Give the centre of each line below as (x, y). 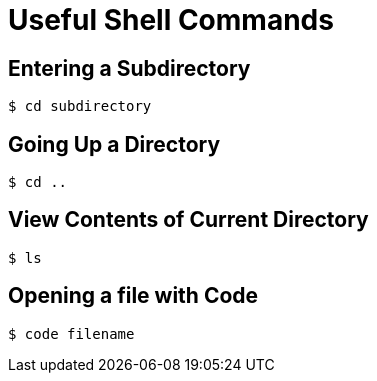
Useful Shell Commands (171, 20)
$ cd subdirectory (80, 106)
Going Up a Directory (114, 144)
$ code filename (71, 333)
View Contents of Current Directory (188, 220)
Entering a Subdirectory (129, 68)
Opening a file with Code (133, 296)
